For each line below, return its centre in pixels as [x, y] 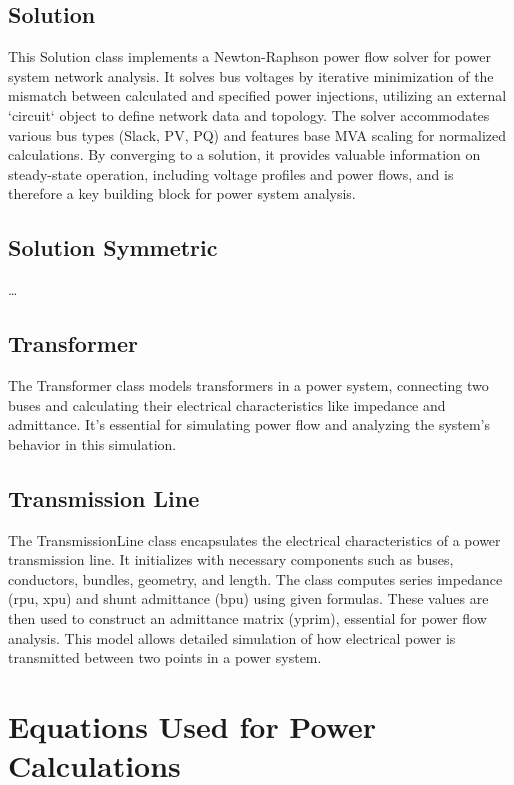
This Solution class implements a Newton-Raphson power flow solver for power [249, 56]
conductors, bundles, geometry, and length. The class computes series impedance [255, 578]
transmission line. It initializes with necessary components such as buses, [231, 559]
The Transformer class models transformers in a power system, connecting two [248, 384]
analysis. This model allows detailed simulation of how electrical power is [232, 637]
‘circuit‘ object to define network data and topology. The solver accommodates [249, 114]
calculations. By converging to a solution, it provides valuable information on [244, 154]
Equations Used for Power [192, 725]
